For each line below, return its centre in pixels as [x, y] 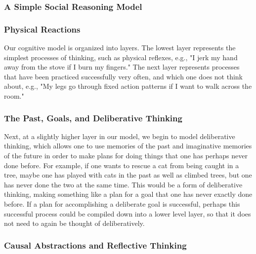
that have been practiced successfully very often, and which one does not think [123, 76]
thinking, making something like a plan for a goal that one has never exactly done [128, 194]
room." [14, 96]
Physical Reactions [42, 29]
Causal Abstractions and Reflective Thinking [95, 245]
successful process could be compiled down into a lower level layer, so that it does [128, 213]
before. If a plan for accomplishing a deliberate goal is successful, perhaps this [122, 204]
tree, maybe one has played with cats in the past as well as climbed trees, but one [128, 175]
